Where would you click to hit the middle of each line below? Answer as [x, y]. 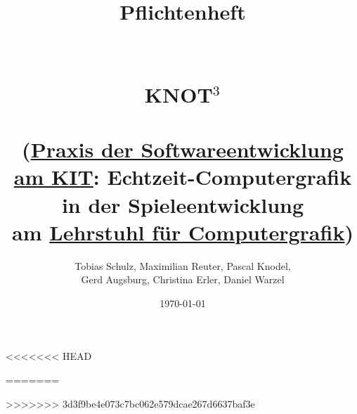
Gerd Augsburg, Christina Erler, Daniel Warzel [183, 279]
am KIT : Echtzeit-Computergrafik [183, 177]
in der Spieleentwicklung [183, 204]
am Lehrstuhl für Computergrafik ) [183, 232]
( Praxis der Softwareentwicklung [183, 149]
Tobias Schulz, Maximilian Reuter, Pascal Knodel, [183, 265]
